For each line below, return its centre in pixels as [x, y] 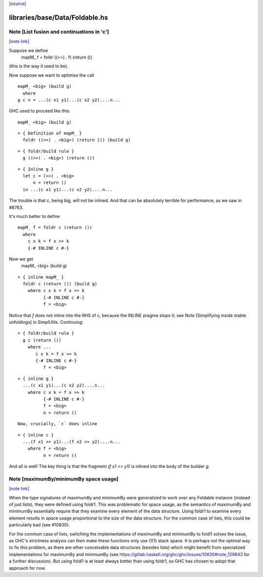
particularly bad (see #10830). [39, 525]
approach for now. [27, 568]
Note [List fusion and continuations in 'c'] [59, 32]
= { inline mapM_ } [41, 277]
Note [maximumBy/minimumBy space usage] [64, 479]
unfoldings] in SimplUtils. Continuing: [46, 322]
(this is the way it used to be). [39, 66]
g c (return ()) [42, 340]
